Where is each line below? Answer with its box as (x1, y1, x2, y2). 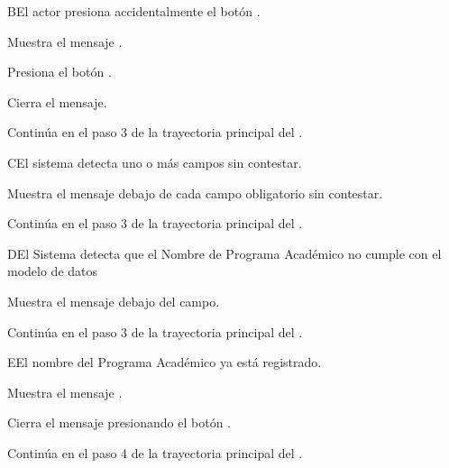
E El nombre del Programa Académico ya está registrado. (7, 353, 322, 372)
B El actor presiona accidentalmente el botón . (7, 2, 261, 20)
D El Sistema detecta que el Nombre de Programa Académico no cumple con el (7, 243, 442, 262)
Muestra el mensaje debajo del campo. (7, 291, 220, 310)
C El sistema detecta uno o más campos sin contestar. (7, 152, 302, 171)
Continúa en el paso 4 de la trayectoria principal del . (7, 443, 303, 462)
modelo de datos (7, 262, 98, 280)
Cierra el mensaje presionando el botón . (7, 413, 231, 432)
